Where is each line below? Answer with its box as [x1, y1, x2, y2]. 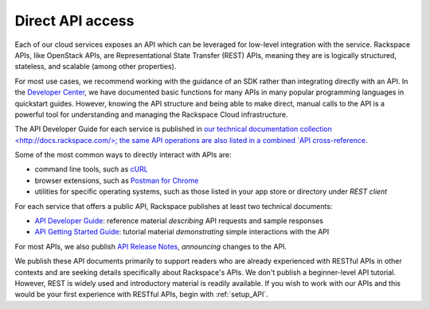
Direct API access [14, 12, 135, 29]
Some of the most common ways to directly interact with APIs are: [14, 150, 232, 160]
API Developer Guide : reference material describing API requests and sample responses [34, 216, 324, 226]
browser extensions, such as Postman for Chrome [34, 176, 199, 185]
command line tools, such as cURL [34, 164, 149, 174]
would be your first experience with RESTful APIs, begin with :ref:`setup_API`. [14, 290, 268, 299]
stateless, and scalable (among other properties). [14, 62, 177, 71]
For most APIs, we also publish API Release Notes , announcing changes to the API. [14, 241, 287, 251]
